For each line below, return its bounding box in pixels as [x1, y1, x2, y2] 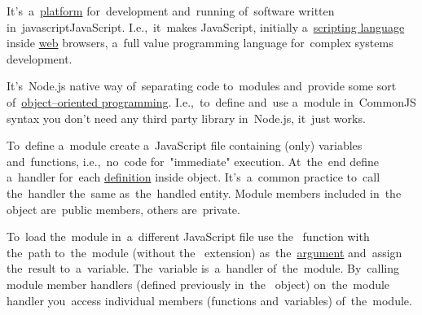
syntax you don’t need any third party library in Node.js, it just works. [7, 109, 366, 126]
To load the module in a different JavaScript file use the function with [7, 228, 370, 245]
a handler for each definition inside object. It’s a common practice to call [7, 168, 380, 186]
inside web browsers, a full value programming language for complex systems [7, 34, 393, 51]
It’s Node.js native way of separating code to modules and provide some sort [7, 77, 397, 94]
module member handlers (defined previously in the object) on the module [7, 275, 390, 292]
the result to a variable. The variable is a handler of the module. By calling [7, 260, 399, 277]
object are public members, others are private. [7, 200, 240, 217]
